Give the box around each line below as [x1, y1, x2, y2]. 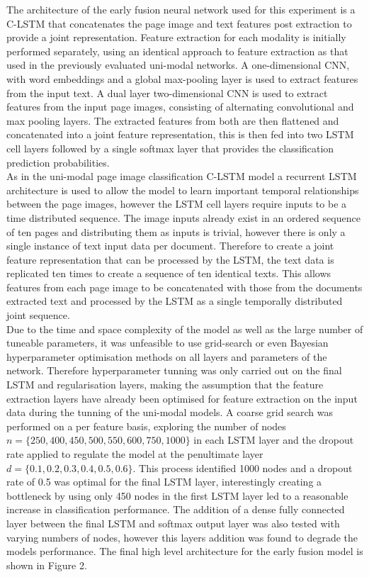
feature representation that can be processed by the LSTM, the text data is [6, 252, 334, 267]
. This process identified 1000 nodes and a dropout [132, 460, 353, 475]
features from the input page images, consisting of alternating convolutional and [6, 99, 354, 114]
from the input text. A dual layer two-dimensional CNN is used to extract [6, 85, 328, 100]
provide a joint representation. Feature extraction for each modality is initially [6, 30, 346, 45]
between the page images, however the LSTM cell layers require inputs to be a [6, 196, 347, 211]
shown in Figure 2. [6, 557, 87, 572]
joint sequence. [6, 308, 70, 323]
